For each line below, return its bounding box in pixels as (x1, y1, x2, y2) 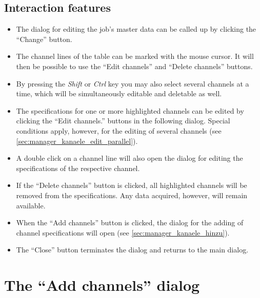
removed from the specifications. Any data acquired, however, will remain (16, 189, 248, 200)
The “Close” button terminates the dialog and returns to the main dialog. (16, 244, 249, 255)
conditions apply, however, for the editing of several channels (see (16, 125, 222, 136)
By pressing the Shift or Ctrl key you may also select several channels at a (16, 78, 249, 89)
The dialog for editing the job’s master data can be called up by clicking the (16, 24, 256, 34)
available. (16, 200, 46, 210)
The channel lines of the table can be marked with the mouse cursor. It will (16, 51, 254, 61)
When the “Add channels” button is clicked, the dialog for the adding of (16, 217, 244, 228)
